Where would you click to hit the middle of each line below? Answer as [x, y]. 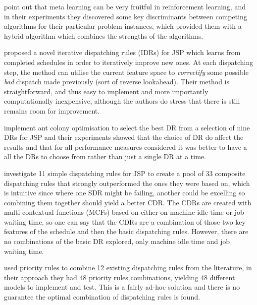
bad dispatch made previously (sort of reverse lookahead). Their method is [117, 82]
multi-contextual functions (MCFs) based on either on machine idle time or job [124, 212]
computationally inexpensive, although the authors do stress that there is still [122, 101]
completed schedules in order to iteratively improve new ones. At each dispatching [129, 62]
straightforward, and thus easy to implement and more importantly [106, 91]
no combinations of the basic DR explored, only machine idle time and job [117, 241]
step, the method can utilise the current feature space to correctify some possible [126, 72]
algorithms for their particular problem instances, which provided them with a [123, 26]
